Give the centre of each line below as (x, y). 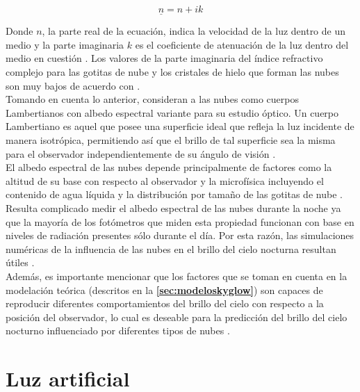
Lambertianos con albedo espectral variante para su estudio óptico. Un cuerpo (172, 112)
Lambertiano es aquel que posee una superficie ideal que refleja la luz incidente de (180, 126)
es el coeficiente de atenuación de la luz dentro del (242, 44)
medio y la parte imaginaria (65, 44)
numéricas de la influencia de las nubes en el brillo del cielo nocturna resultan (171, 248)
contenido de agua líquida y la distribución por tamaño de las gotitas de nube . (174, 194)
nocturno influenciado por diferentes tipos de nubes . (118, 330)
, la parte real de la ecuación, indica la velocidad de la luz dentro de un (194, 31)
